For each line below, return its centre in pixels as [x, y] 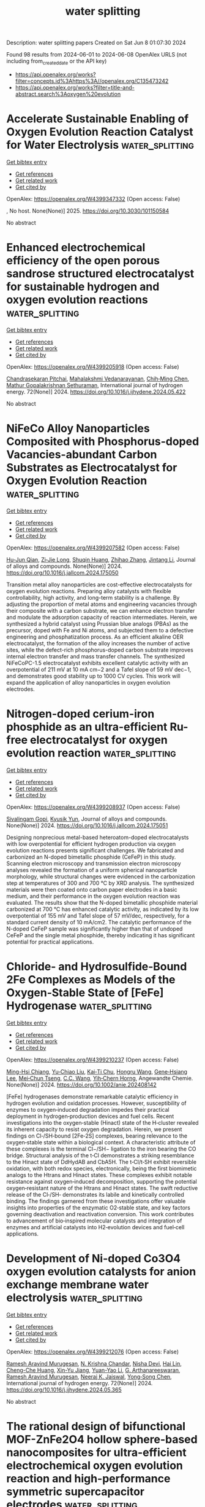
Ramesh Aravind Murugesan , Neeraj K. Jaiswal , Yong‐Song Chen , [89, 1376]
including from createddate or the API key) [57, 61]
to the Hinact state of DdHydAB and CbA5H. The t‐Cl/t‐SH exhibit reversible [102, 1162]
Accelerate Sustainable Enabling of [98, 119]
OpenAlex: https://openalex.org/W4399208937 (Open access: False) [93, 807]
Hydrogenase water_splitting [79, 1005]
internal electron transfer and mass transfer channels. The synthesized [96, 656]
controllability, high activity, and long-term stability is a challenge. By [93, 597]
